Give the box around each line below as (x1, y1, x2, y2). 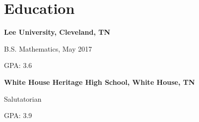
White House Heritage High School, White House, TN (4, 76, 195, 87)
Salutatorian (4, 93, 42, 104)
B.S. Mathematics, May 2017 (4, 43, 92, 54)
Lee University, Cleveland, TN (4, 27, 111, 37)
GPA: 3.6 (4, 60, 32, 70)
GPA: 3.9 (4, 110, 32, 121)
